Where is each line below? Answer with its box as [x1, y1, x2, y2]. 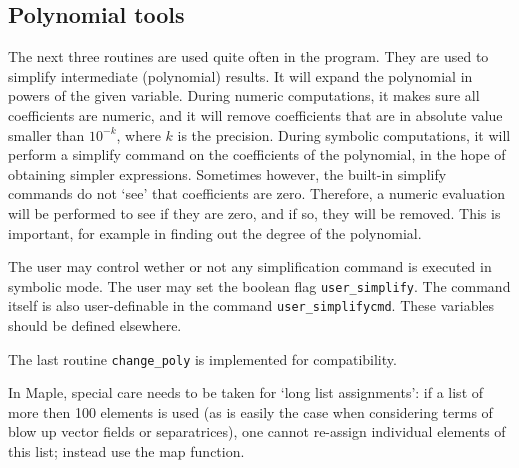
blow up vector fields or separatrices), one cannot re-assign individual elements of [8, 421, 506, 442]
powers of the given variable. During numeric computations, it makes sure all [8, 85, 480, 106]
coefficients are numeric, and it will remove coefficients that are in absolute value [8, 104, 503, 125]
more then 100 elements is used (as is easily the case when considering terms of [8, 401, 493, 422]
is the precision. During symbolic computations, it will [177, 124, 511, 145]
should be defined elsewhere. [8, 315, 182, 336]
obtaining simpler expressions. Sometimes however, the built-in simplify [8, 163, 447, 184]
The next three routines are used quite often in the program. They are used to [8, 46, 489, 67]
